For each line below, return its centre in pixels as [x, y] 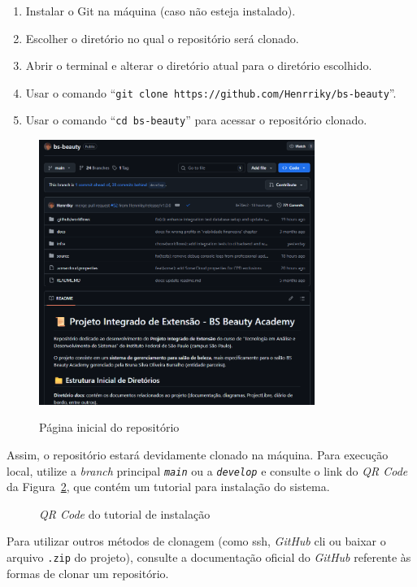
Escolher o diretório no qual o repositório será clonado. [162, 38]
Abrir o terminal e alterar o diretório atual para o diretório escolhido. [199, 65]
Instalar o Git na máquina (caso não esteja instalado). [161, 11]
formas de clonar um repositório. [88, 573]
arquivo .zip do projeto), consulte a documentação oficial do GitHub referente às [209, 557]
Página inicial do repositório [109, 427]
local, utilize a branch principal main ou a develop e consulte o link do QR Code [207, 470]
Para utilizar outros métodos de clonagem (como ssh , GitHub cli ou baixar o [196, 541]
